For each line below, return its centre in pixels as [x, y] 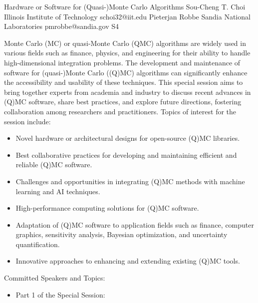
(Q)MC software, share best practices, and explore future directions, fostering [123, 102]
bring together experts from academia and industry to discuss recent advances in [128, 92]
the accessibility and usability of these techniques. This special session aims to [124, 82]
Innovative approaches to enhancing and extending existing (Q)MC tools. [128, 261]
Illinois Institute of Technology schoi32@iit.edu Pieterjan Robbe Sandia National [127, 16]
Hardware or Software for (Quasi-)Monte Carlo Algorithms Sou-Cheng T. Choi [125, 6]
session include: [27, 121]
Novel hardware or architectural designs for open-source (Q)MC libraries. [128, 138]
